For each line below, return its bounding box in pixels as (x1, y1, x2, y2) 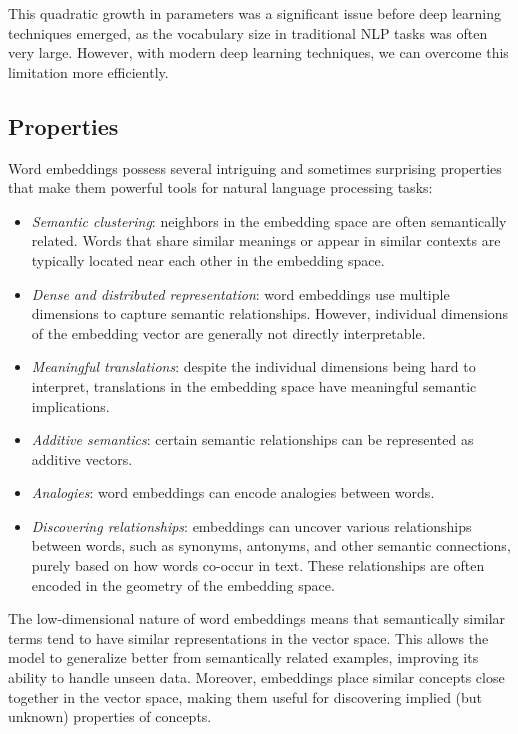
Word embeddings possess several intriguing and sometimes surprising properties (8, 157, 502, 178)
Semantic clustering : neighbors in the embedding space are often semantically (31, 210, 507, 231)
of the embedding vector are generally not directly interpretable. (31, 322, 426, 343)
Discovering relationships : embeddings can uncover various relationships (31, 515, 472, 536)
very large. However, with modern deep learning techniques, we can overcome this (8, 42, 509, 63)
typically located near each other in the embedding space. (31, 249, 385, 270)
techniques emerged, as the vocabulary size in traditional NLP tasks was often (8, 22, 488, 43)
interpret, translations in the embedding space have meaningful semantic (31, 375, 477, 396)
